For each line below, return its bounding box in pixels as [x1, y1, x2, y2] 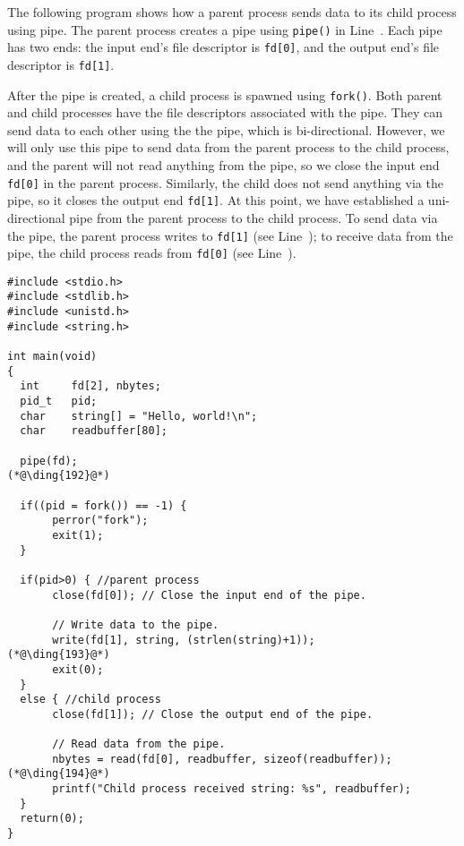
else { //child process [20, 693, 161, 706]
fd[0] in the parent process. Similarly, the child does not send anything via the [7, 173, 443, 192]
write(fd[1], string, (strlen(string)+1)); [52, 633, 315, 646]
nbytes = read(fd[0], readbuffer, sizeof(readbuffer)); [52, 752, 392, 765]
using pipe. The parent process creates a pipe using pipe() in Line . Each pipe [7, 20, 443, 38]
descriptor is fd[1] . [7, 55, 115, 73]
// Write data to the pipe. [52, 618, 219, 631]
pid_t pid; [20, 395, 98, 408]
